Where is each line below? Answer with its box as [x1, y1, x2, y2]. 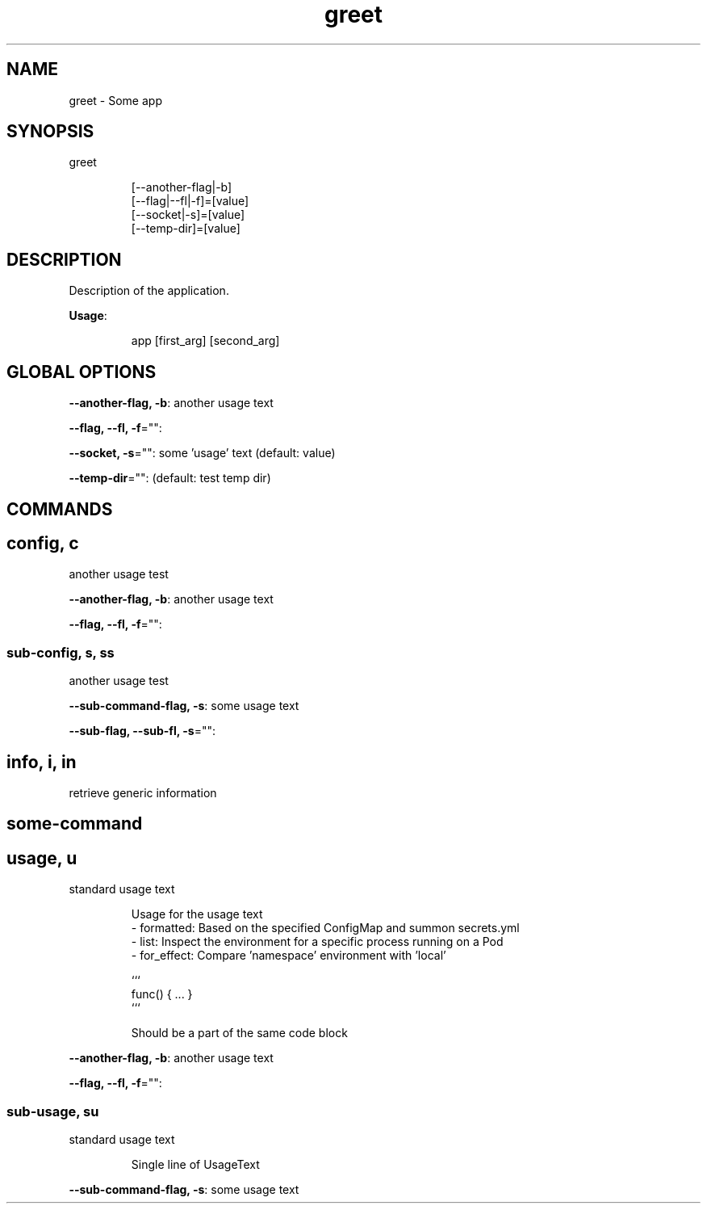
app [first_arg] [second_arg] [131, 334, 280, 348]
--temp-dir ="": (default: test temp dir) [69, 471, 271, 485]
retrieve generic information [69, 785, 217, 800]
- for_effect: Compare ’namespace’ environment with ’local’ [131, 948, 446, 963]
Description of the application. [69, 284, 229, 298]
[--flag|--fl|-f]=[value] [131, 194, 249, 208]
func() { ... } [131, 987, 193, 1002]
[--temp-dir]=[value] [131, 221, 241, 236]
